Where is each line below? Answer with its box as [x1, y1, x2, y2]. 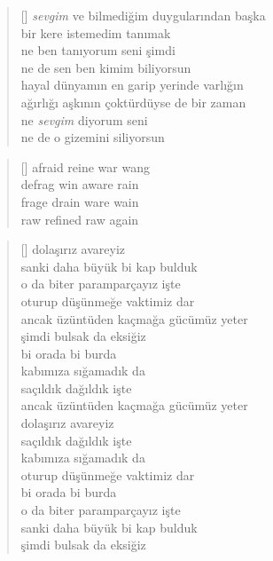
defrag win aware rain [20, 175, 139, 194]
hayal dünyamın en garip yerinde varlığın [20, 75, 244, 94]
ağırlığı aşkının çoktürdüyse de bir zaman [20, 92, 246, 111]
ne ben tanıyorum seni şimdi [20, 41, 175, 59]
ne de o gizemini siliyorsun [20, 128, 165, 146]
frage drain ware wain [20, 192, 139, 210]
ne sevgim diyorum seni [20, 110, 148, 129]
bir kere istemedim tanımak [20, 23, 171, 42]
